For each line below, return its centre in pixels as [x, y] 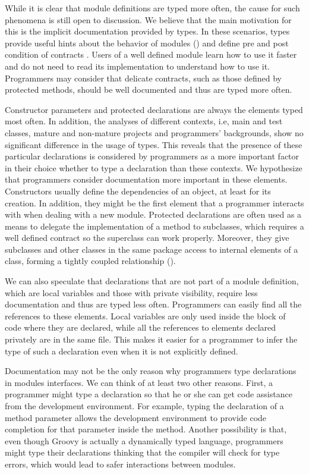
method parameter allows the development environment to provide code [136, 417]
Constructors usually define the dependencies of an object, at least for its [138, 191]
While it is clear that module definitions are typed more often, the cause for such [152, 8]
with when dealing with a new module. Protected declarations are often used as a [153, 214]
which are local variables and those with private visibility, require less [131, 292]
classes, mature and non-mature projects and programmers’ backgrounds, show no [154, 132]
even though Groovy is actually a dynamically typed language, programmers [144, 440]
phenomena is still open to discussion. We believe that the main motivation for [148, 19]
